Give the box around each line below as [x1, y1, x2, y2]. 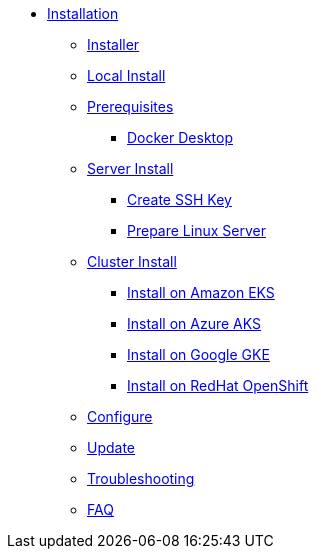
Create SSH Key [127, 191, 232, 208]
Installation [47, 5, 119, 22]
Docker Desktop [127, 129, 233, 146]
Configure [87, 408, 153, 425]
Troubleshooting [87, 470, 195, 487]
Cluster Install [87, 253, 177, 270]
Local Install [87, 67, 166, 84]
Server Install [87, 160, 174, 177]
